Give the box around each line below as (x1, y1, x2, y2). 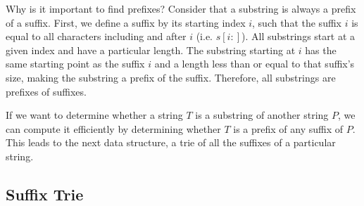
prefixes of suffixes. (6, 84, 87, 98)
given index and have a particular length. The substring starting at (6, 42, 296, 57)
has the (305, 42, 337, 57)
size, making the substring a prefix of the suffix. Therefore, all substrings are (6, 70, 336, 84)
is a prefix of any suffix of (233, 121, 344, 136)
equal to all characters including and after (6, 29, 187, 44)
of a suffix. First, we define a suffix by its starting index (6, 15, 246, 30)
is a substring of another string (195, 108, 329, 122)
